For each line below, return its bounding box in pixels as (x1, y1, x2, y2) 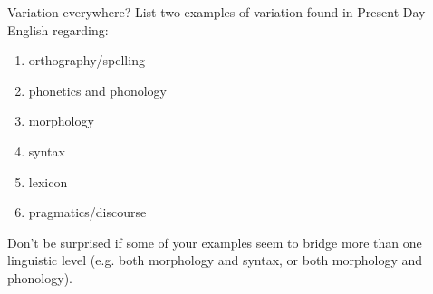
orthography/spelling (28, 51, 145, 70)
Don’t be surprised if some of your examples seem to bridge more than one (7, 232, 422, 251)
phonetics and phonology (28, 81, 167, 100)
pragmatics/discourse (28, 203, 147, 222)
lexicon (28, 172, 68, 191)
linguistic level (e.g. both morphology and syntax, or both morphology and (7, 251, 423, 270)
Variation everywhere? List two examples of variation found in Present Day (7, 3, 426, 21)
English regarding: (7, 20, 109, 39)
